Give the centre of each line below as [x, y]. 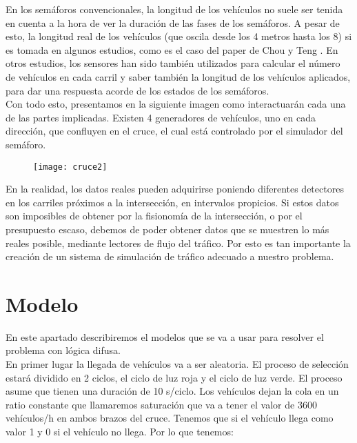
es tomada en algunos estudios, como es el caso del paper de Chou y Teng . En [172, 49]
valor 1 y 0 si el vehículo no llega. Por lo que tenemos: [120, 432]
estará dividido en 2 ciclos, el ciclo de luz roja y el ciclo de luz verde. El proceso [174, 377]
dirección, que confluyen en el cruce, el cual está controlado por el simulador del [174, 131]
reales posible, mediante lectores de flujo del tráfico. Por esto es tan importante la [178, 243]
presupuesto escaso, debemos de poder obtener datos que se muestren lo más [167, 229]
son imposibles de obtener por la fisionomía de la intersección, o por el [154, 216]
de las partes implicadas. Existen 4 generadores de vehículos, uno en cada [161, 117]
